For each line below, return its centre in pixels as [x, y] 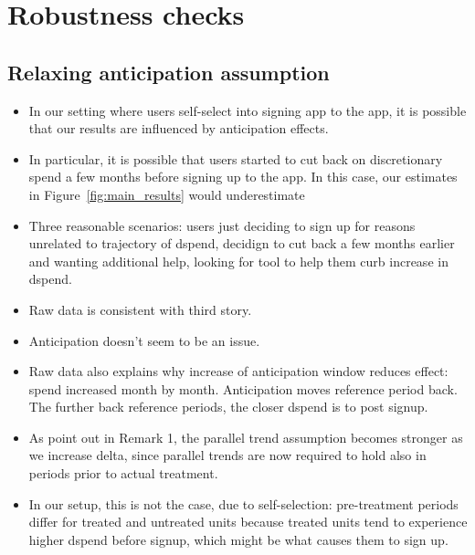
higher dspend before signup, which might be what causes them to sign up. [238, 539]
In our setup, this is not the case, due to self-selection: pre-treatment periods [243, 503]
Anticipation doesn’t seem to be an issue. [144, 340]
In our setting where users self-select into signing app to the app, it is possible [248, 110]
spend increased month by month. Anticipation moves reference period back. [243, 388]
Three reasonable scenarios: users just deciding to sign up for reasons [222, 225]
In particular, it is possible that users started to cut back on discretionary [236, 158]
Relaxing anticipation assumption [169, 72]
